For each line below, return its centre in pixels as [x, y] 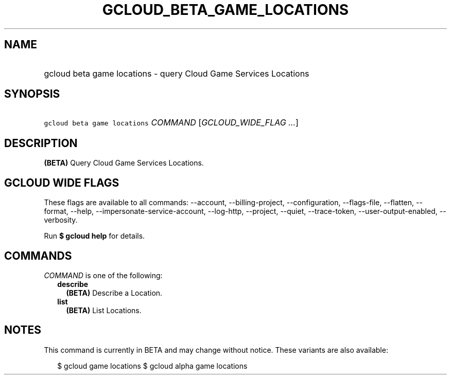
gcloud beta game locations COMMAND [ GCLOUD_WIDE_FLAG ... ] [171, 123]
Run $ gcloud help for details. [94, 236]
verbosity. [61, 220]
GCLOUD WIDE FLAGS [62, 183]
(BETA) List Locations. [104, 310]
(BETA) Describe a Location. [114, 293]
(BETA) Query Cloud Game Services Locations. [124, 163]
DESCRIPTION [41, 143]
